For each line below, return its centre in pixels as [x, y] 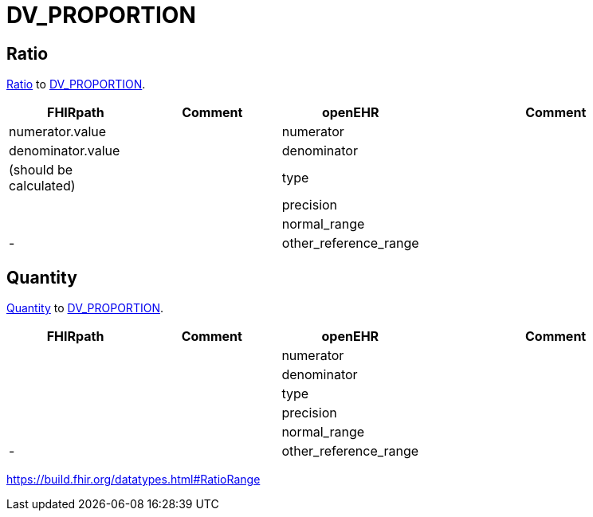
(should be [41, 170]
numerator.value [58, 132]
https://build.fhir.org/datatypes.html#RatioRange [134, 480]
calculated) [42, 186]
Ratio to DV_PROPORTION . [76, 84]
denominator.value [65, 151]
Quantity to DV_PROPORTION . [85, 308]
